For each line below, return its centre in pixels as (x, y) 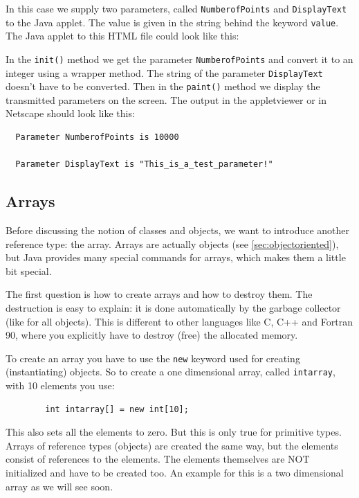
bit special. (29, 270)
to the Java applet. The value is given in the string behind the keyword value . (172, 22)
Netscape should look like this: (70, 113)
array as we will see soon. (59, 486)
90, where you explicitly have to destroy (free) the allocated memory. (152, 335)
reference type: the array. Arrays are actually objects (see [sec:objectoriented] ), (172, 243)
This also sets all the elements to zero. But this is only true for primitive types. (174, 432)
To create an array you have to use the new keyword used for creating (153, 358)
